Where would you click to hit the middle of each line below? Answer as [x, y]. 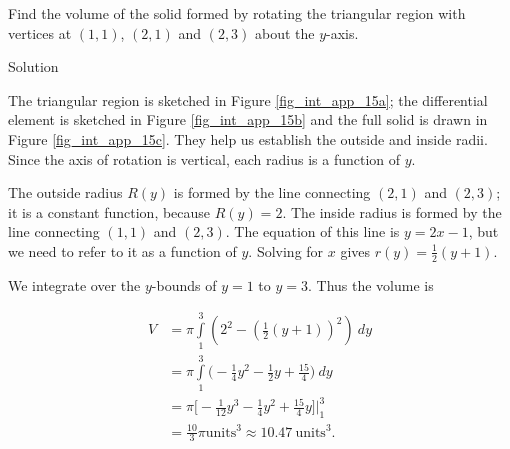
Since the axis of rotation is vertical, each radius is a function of [204, 158]
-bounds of [184, 284]
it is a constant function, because [109, 211]
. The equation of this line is [312, 231]
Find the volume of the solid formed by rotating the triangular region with [237, 13]
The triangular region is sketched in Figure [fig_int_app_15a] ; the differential [248, 99]
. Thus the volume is [371, 284]
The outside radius [65, 192]
